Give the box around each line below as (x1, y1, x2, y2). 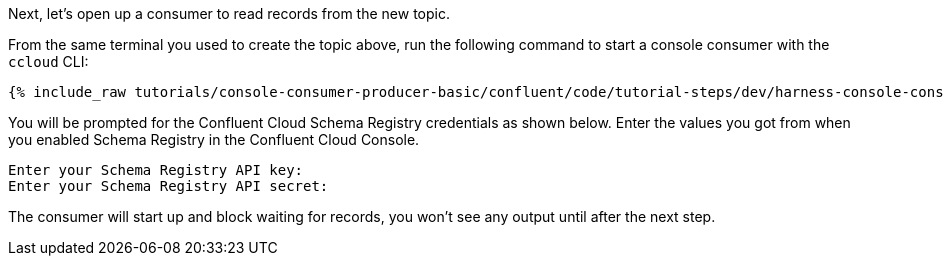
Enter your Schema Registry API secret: (8, 178, 329, 194)
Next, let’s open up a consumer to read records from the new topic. (8, 5, 450, 22)
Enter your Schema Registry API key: (8, 162, 304, 178)
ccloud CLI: (8, 53, 89, 70)
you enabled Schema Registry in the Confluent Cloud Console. (8, 131, 420, 148)
